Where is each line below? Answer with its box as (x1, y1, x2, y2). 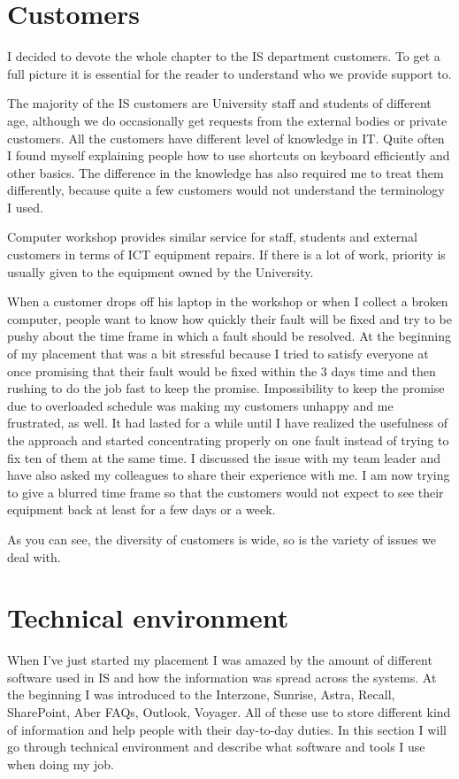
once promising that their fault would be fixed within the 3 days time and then (7, 361, 436, 380)
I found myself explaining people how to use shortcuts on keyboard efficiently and (7, 146, 450, 165)
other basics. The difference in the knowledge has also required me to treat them (7, 163, 444, 181)
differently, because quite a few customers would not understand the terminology (7, 181, 445, 199)
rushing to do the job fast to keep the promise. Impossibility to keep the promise (7, 379, 445, 397)
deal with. (7, 547, 61, 566)
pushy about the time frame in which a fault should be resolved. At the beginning (7, 327, 452, 345)
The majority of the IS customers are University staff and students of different (7, 94, 432, 112)
